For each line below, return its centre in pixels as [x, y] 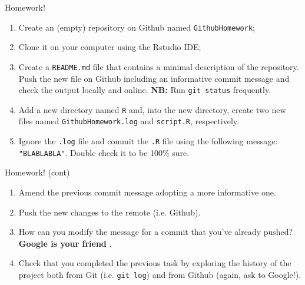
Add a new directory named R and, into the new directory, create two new [152, 109]
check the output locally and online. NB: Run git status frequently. [145, 90]
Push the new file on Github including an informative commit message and [154, 78]
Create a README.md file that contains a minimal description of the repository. [159, 66]
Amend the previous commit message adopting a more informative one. [147, 192]
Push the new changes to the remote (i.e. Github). [110, 212]
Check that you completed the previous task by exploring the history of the [155, 263]
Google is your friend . [65, 243]
